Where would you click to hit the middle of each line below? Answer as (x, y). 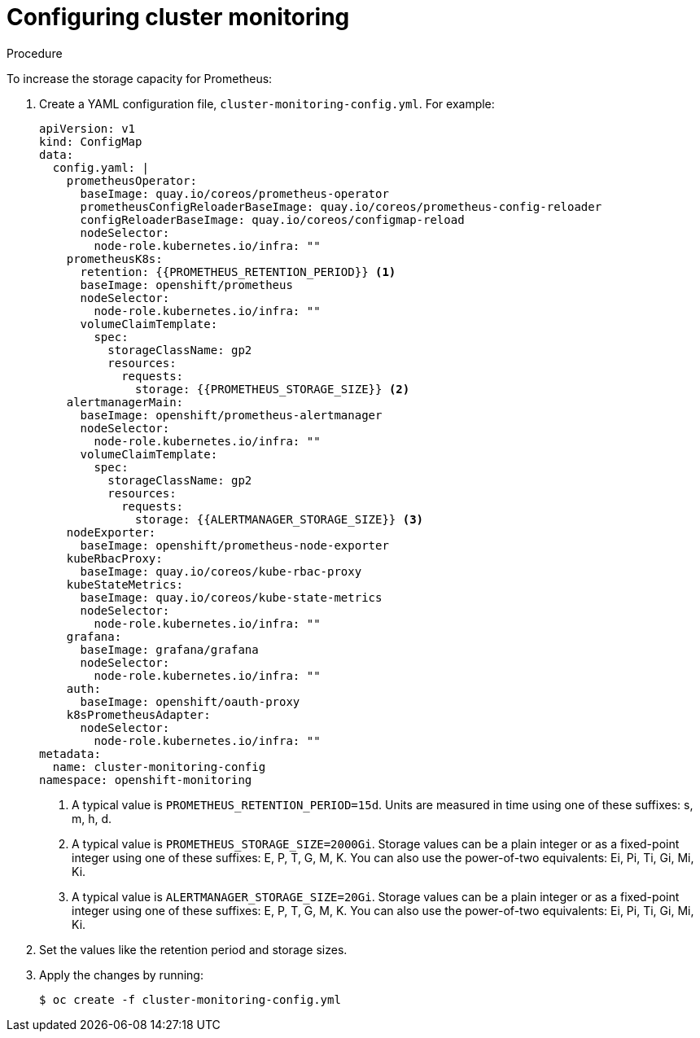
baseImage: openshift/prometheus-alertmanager (231, 415)
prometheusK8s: (114, 258)
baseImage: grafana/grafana (169, 649)
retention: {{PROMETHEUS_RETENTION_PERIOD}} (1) (238, 272)
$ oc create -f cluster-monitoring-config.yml (190, 999)
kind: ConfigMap (91, 141)
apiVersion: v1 (87, 128)
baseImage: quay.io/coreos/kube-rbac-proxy (221, 571)
